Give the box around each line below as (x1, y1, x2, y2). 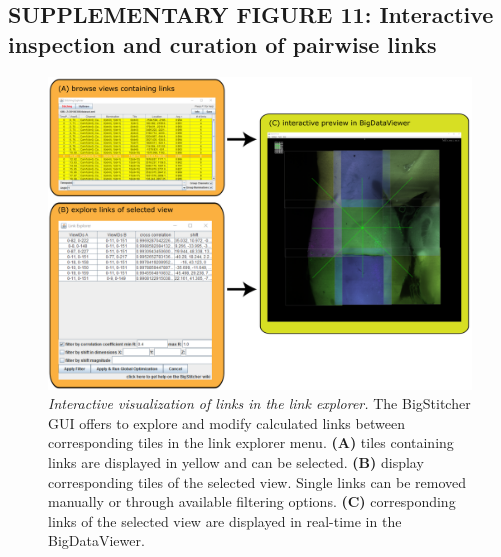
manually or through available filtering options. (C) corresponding (48, 491, 456, 512)
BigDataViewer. (48, 530, 145, 551)
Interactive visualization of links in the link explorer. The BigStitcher (48, 393, 471, 414)
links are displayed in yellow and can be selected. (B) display (48, 452, 424, 472)
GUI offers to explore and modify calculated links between (48, 412, 405, 433)
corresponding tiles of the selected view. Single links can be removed (48, 471, 467, 492)
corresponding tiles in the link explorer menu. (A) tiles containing (48, 432, 454, 453)
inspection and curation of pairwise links (8, 28, 437, 59)
